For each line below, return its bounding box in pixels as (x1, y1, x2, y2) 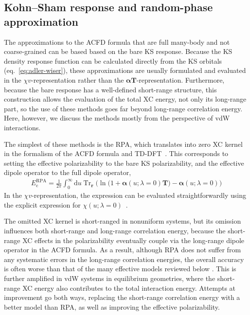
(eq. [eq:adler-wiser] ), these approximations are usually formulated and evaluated (4, 65, 246, 75)
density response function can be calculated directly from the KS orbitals (4, 55, 222, 66)
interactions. (4, 122, 41, 132)
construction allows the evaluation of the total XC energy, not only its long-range (4, 94, 247, 104)
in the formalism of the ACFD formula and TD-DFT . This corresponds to (4, 148, 229, 158)
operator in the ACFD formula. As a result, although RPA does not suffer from (4, 245, 241, 255)
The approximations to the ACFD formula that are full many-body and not (4, 36, 230, 47)
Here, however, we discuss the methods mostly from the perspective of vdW (4, 113, 230, 123)
